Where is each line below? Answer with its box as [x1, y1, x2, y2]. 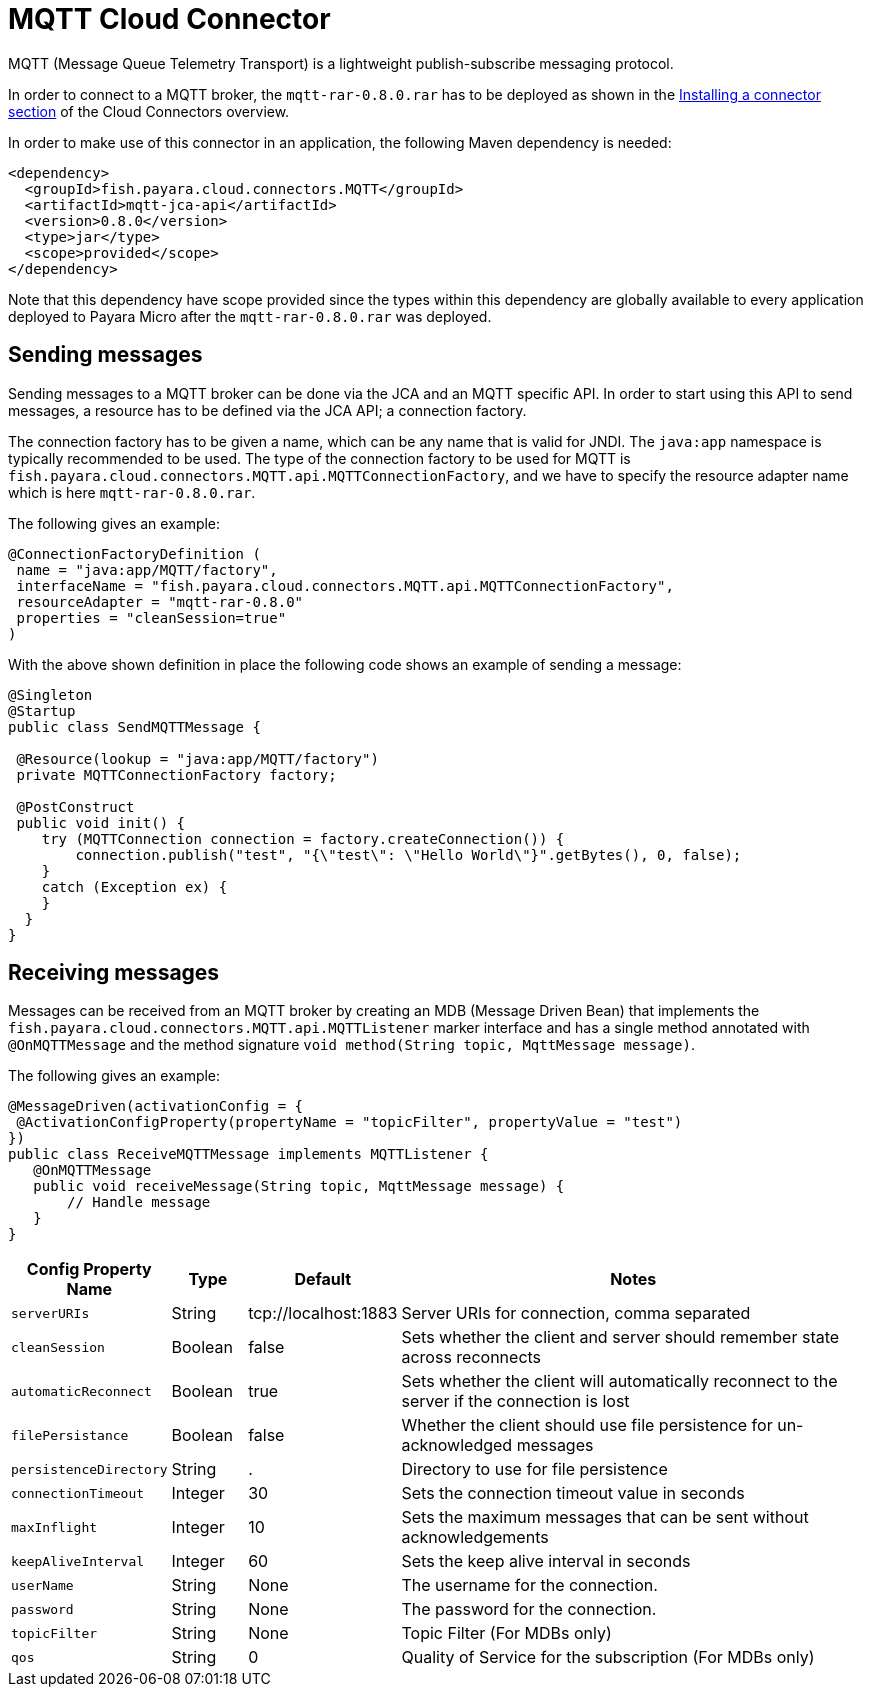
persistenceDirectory [11, 1461, 168, 1477]
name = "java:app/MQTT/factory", [16, 561, 278, 578]
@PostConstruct [16, 798, 135, 815]
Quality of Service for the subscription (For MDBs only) [401, 1647, 815, 1668]
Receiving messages [8, 960, 220, 986]
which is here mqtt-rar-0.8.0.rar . [8, 483, 256, 501]
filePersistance [11, 1427, 129, 1443]
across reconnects [401, 1347, 542, 1368]
